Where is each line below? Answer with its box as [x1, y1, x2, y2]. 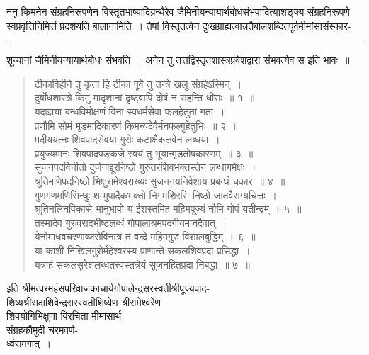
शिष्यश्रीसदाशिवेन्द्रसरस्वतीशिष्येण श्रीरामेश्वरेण [6, 294, 161, 309]
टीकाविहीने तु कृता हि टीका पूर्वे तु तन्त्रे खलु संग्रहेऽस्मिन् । [34, 76, 242, 91]
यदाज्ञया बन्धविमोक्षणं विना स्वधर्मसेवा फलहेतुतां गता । [34, 103, 225, 118]
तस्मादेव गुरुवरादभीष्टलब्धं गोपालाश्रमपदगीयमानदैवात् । [34, 215, 227, 230]
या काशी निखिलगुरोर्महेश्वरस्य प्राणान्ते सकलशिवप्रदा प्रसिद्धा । [34, 242, 251, 257]
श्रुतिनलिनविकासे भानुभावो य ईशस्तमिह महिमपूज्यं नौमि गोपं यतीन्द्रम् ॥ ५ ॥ [34, 201, 302, 216]
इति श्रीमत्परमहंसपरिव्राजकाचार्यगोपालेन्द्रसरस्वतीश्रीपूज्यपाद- [6, 281, 210, 295]
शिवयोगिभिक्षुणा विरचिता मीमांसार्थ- [6, 308, 125, 323]
